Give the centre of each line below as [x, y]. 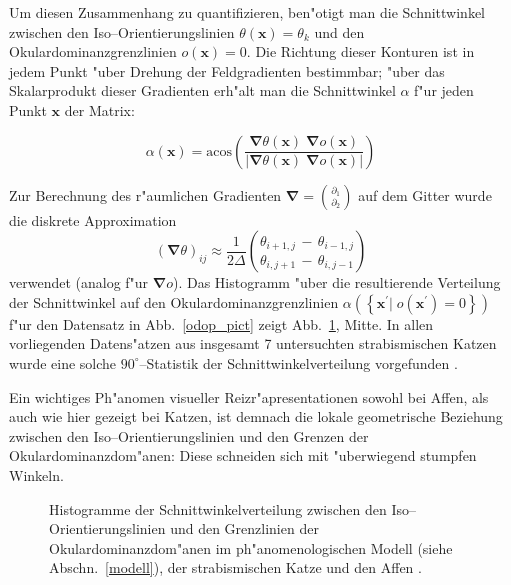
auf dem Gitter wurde [425, 194]
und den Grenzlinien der [244, 528]
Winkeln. [36, 474]
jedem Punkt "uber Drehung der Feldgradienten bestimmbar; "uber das [227, 70]
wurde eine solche [63, 362]
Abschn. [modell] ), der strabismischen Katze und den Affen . [235, 567]
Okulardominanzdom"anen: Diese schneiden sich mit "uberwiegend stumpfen [243, 455]
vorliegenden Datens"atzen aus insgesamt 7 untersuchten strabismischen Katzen [253, 343]
